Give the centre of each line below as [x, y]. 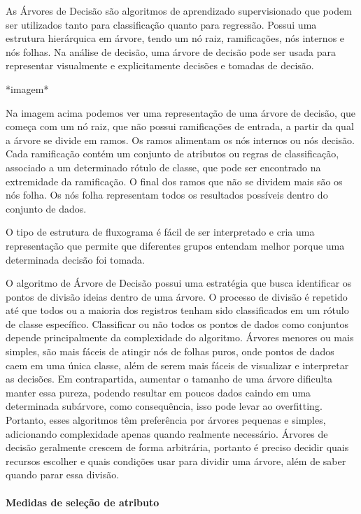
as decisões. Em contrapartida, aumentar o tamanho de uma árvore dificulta [169, 379]
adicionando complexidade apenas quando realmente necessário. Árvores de [167, 433]
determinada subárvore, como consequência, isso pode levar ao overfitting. [164, 406]
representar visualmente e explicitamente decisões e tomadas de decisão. [160, 65]
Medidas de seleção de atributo [83, 502]
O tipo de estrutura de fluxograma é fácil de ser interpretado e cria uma [160, 232]
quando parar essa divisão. [63, 474]
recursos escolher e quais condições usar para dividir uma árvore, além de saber [176, 461]
